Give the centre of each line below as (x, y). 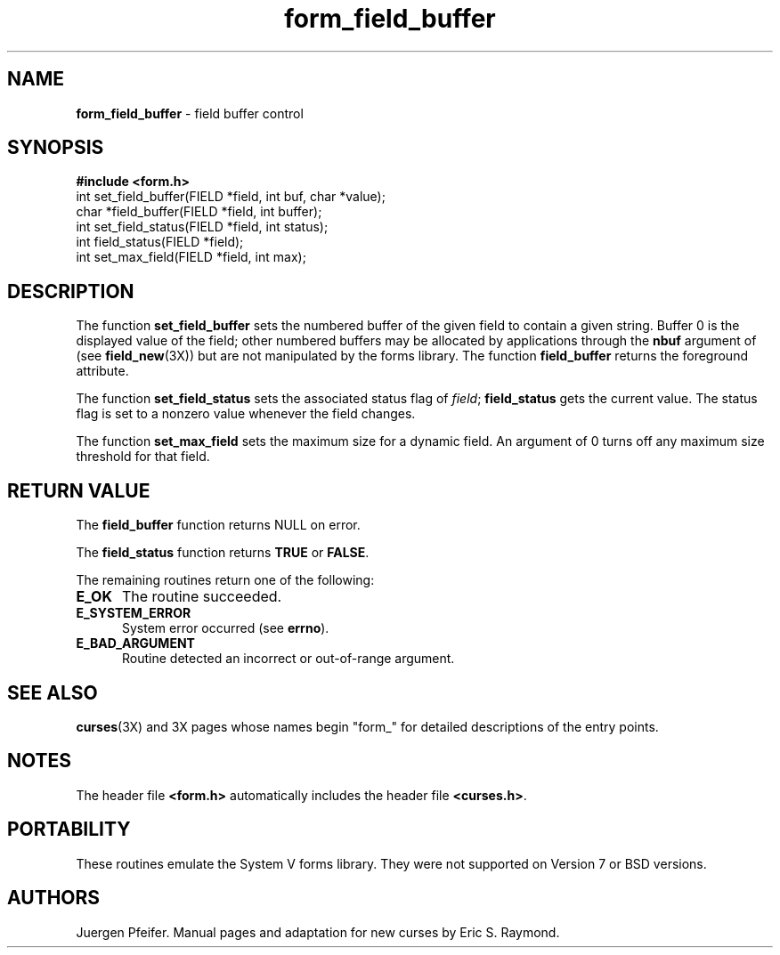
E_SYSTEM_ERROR (134, 613)
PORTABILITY (69, 830)
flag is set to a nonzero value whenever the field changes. (246, 414)
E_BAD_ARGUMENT (135, 643)
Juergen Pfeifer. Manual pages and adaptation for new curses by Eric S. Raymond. (318, 932)
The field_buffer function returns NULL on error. (218, 525)
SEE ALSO (53, 692)
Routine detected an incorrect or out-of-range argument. (288, 659)
